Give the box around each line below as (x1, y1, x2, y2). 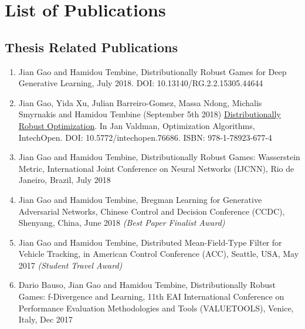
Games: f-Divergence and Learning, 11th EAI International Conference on (18, 290, 284, 303)
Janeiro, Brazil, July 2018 (18, 174, 111, 186)
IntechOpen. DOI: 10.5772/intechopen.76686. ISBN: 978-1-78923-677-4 (18, 131, 272, 143)
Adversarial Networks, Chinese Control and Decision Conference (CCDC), (18, 205, 285, 217)
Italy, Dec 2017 (18, 313, 73, 325)
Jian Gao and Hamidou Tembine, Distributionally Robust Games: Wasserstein (18, 151, 300, 163)
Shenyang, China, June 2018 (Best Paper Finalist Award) (18, 216, 225, 229)
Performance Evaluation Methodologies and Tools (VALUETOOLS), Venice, (18, 301, 294, 314)
